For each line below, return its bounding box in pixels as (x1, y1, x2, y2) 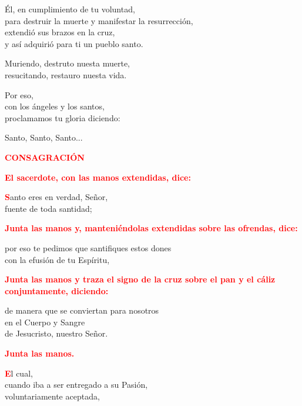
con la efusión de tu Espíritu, (5, 253, 110, 265)
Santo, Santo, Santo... (5, 131, 83, 144)
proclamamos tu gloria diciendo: (5, 111, 120, 124)
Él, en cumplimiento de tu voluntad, (5, 3, 135, 15)
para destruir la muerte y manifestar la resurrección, (5, 14, 193, 26)
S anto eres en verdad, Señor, (5, 191, 108, 203)
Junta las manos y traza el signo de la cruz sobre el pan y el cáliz (5, 273, 276, 285)
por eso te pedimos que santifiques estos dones (5, 241, 172, 254)
